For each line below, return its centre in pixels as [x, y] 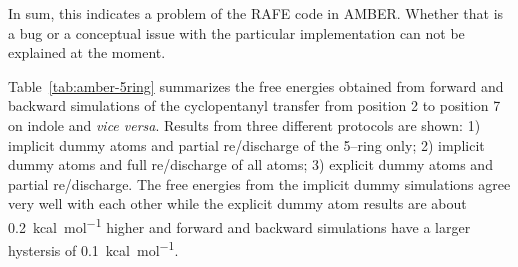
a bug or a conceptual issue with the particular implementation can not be [236, 32]
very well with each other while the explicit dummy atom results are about [237, 203]
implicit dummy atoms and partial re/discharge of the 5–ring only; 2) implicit [246, 144]
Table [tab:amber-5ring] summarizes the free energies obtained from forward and [256, 85]
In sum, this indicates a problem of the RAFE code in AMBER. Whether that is [256, 13]
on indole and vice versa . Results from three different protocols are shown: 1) [244, 124]
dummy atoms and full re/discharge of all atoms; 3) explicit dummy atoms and [250, 164]
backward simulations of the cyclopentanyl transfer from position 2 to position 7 [254, 105]
